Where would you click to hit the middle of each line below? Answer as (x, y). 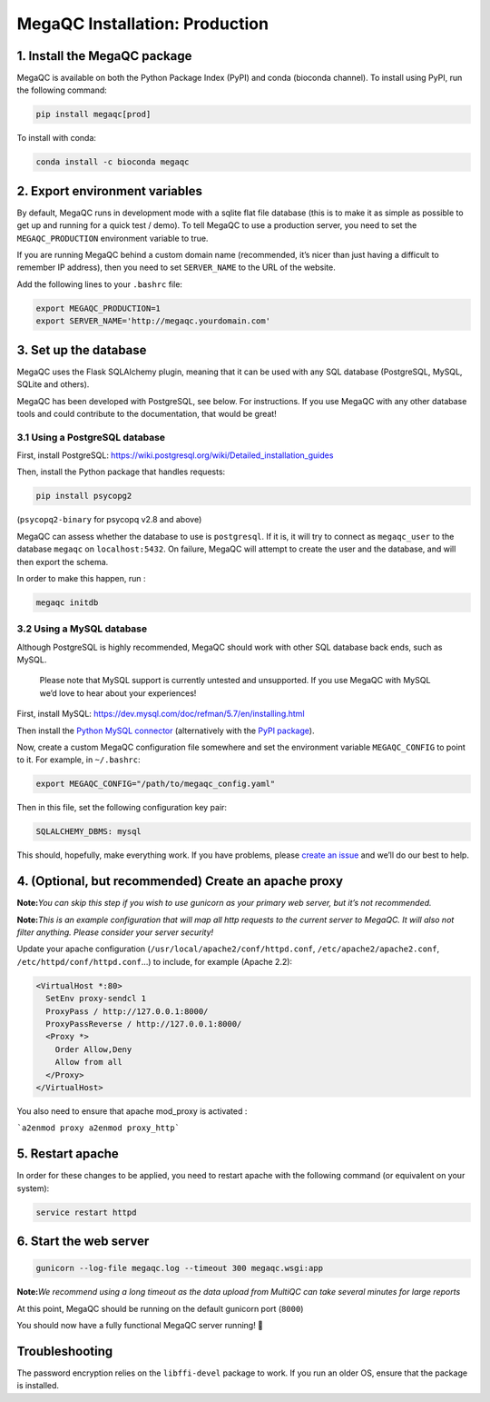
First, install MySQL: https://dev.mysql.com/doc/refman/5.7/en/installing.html (161, 714)
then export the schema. (63, 562)
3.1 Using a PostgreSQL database (91, 437)
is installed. (38, 1386)
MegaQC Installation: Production (143, 24)
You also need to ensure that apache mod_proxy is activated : (132, 1111)
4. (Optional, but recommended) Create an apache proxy (180, 881)
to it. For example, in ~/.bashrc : (78, 760)
